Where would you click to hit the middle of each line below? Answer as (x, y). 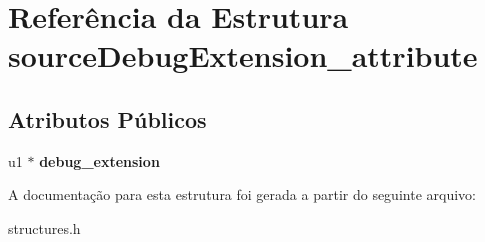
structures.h (44, 227)
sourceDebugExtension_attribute (243, 55)
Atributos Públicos (107, 118)
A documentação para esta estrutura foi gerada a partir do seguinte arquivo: (242, 194)
